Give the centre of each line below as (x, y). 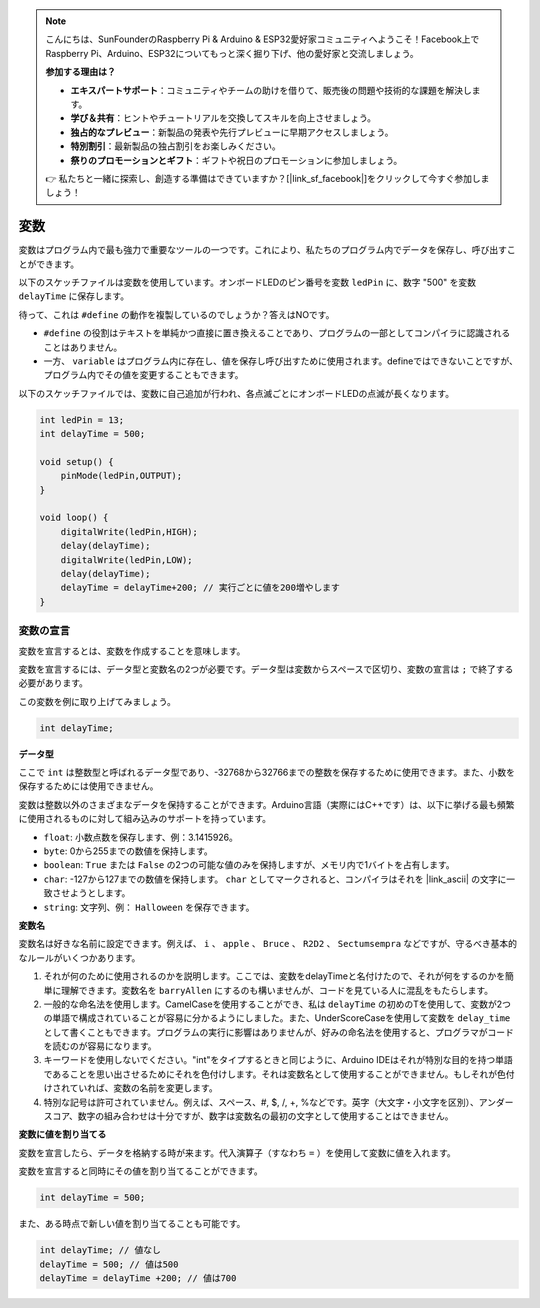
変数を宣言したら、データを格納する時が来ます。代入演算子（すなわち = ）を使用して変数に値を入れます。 (237, 1152)
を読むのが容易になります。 (100, 1046)
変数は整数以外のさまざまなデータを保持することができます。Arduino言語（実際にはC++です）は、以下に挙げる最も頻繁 (266, 804)
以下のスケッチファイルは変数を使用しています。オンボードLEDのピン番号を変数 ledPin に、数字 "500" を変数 (247, 282)
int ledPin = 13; (82, 419)
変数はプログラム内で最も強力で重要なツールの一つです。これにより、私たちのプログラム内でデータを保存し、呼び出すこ (267, 250)
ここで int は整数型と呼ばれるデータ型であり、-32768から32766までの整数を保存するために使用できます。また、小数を (266, 772)
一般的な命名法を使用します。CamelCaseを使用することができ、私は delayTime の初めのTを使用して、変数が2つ (277, 1004)
